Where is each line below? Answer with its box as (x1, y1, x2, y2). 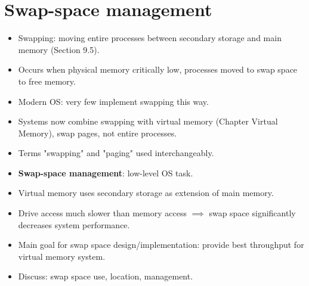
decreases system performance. (18, 218, 130, 231)
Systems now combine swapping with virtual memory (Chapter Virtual (18, 115, 278, 128)
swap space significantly (209, 207, 296, 219)
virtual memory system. (18, 250, 106, 262)
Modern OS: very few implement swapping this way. (18, 95, 209, 107)
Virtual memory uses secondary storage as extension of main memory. (18, 186, 274, 199)
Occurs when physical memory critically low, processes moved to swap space (18, 63, 298, 76)
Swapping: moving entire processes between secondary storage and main (18, 32, 282, 44)
